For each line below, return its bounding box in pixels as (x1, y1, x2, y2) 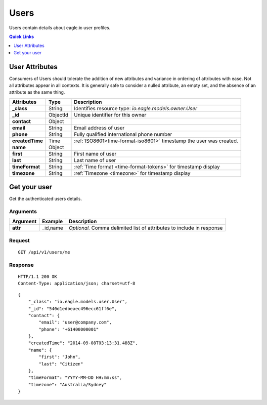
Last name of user (74, 157, 116, 163)
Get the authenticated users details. (9, 196, 82, 202)
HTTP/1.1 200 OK (18, 274, 57, 279)
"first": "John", (39, 354, 81, 360)
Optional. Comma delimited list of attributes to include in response (68, 225, 223, 232)
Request (9, 237, 30, 244)
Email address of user (74, 124, 125, 131)
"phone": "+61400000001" (39, 326, 99, 332)
